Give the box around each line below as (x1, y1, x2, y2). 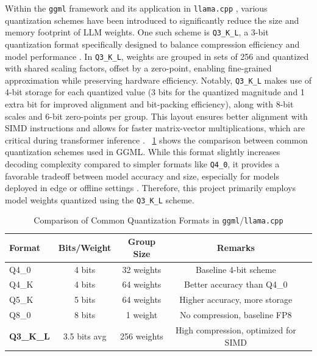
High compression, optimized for (175, 323, 296, 336)
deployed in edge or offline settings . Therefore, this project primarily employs (5, 181, 296, 194)
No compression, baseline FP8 (180, 308, 292, 321)
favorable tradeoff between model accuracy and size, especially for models (5, 169, 279, 182)
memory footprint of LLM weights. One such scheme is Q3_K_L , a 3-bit (5, 26, 269, 38)
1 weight (126, 308, 158, 321)
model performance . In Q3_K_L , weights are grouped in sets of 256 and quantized (5, 49, 309, 62)
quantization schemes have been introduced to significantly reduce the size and (5, 13, 299, 26)
